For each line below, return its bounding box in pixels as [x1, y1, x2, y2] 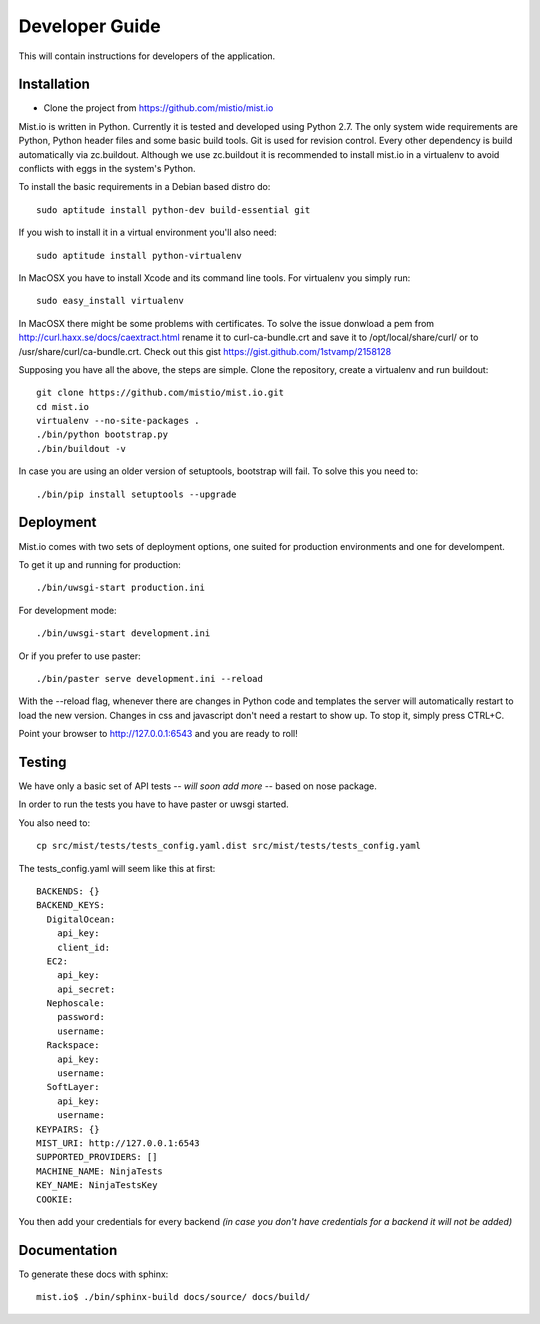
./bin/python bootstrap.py [36, 429, 169, 440]
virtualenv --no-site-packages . [36, 415, 200, 427]
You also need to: [18, 816, 90, 829]
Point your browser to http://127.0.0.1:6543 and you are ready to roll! [18, 728, 299, 740]
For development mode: [18, 604, 117, 616]
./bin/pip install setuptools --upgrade [36, 488, 237, 500]
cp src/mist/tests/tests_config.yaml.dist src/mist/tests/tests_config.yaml [36, 840, 422, 852]
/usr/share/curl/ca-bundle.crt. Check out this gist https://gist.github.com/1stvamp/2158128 [18, 345, 392, 357]
